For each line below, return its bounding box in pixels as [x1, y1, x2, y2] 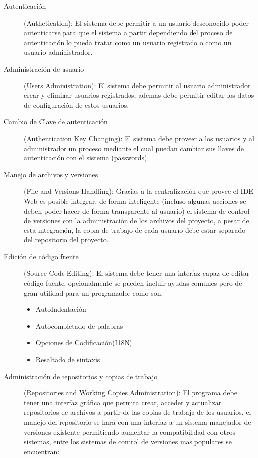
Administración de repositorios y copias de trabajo [4, 371, 158, 381]
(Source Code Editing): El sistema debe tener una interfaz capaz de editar [24, 268, 250, 278]
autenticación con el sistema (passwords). [24, 153, 149, 163]
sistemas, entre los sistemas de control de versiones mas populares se [24, 436, 232, 447]
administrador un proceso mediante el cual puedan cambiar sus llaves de [24, 143, 244, 153]
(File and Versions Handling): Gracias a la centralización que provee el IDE [24, 186, 253, 196]
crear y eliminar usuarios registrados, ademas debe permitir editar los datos [24, 90, 254, 100]
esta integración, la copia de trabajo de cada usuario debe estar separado [24, 225, 246, 235]
